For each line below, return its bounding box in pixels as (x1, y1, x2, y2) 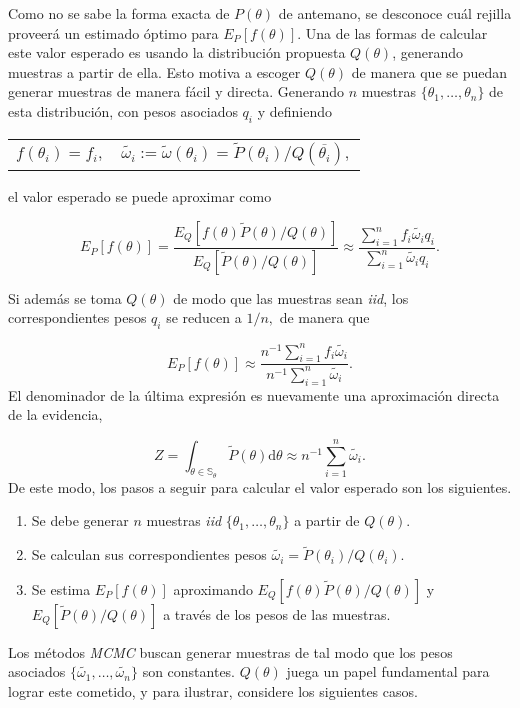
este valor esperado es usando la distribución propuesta (8, 42, 346, 63)
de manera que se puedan (351, 61, 508, 82)
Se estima (31, 578, 91, 599)
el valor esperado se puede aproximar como (8, 186, 272, 207)
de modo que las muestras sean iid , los (173, 287, 409, 308)
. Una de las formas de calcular (297, 22, 488, 43)
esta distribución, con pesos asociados (8, 100, 238, 121)
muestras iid (146, 510, 222, 531)
